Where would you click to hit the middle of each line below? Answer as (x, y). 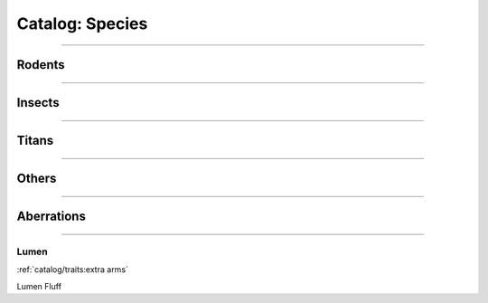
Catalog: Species (82, 24)
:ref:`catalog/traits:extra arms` (72, 270)
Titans (35, 141)
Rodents (41, 65)
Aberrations (51, 217)
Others (37, 179)
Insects (38, 103)
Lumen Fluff (39, 286)
